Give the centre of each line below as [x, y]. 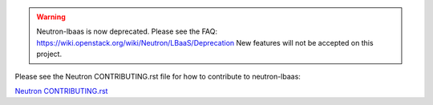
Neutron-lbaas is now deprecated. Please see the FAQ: [127, 31]
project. [49, 54]
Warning [51, 17]
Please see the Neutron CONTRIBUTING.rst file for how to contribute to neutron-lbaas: [158, 76]
